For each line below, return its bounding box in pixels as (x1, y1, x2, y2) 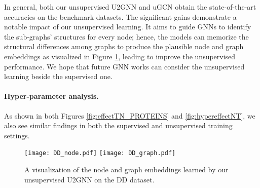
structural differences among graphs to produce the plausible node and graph (4, 41, 244, 52)
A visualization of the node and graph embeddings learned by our (24, 164, 229, 174)
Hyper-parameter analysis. (4, 91, 99, 101)
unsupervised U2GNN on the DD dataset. (24, 174, 155, 184)
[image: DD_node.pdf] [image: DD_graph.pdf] (24, 149, 176, 157)
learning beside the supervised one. (4, 71, 113, 82)
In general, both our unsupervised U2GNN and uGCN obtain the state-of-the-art (4, 2, 256, 12)
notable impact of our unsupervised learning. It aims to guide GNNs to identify (4, 21, 251, 32)
